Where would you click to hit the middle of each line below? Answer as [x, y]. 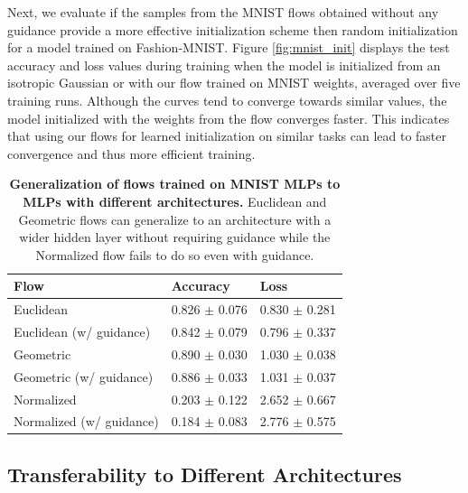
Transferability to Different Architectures [205, 474]
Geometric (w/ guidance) [84, 376]
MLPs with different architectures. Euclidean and [175, 201]
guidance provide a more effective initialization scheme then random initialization [233, 29]
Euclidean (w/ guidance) [82, 331]
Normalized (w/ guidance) [86, 421]
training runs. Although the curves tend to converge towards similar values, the [227, 100]
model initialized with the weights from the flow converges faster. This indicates [229, 118]
